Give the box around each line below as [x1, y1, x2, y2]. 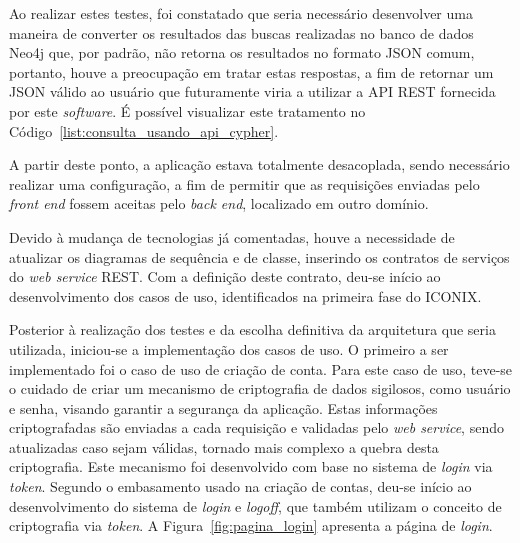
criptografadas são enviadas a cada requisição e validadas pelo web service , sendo [9, 417, 504, 438]
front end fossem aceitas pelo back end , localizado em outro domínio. [9, 193, 429, 214]
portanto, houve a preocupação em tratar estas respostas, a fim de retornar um [9, 61, 494, 82]
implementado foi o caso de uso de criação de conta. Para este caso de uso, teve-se [9, 358, 513, 379]
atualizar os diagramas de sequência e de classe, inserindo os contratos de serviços [9, 246, 510, 267]
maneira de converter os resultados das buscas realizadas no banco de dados [9, 22, 474, 43]
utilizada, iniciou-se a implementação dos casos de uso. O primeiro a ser [9, 338, 449, 359]
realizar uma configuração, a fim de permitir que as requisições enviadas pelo [9, 173, 480, 194]
